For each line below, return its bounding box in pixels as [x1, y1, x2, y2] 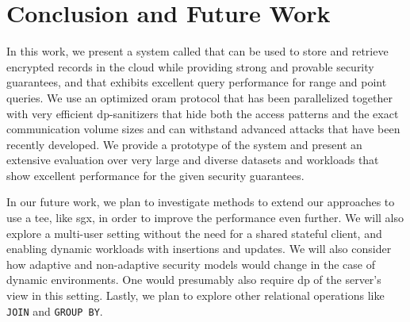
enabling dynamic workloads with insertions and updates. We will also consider [6, 240, 392, 257]
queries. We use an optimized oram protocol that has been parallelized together [6, 89, 393, 105]
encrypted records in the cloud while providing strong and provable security [6, 58, 374, 75]
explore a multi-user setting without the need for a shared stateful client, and [6, 224, 382, 241]
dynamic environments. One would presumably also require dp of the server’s [6, 271, 381, 288]
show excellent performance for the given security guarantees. [6, 167, 305, 183]
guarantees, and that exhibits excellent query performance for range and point [6, 74, 387, 90]
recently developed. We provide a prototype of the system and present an [6, 136, 362, 152]
